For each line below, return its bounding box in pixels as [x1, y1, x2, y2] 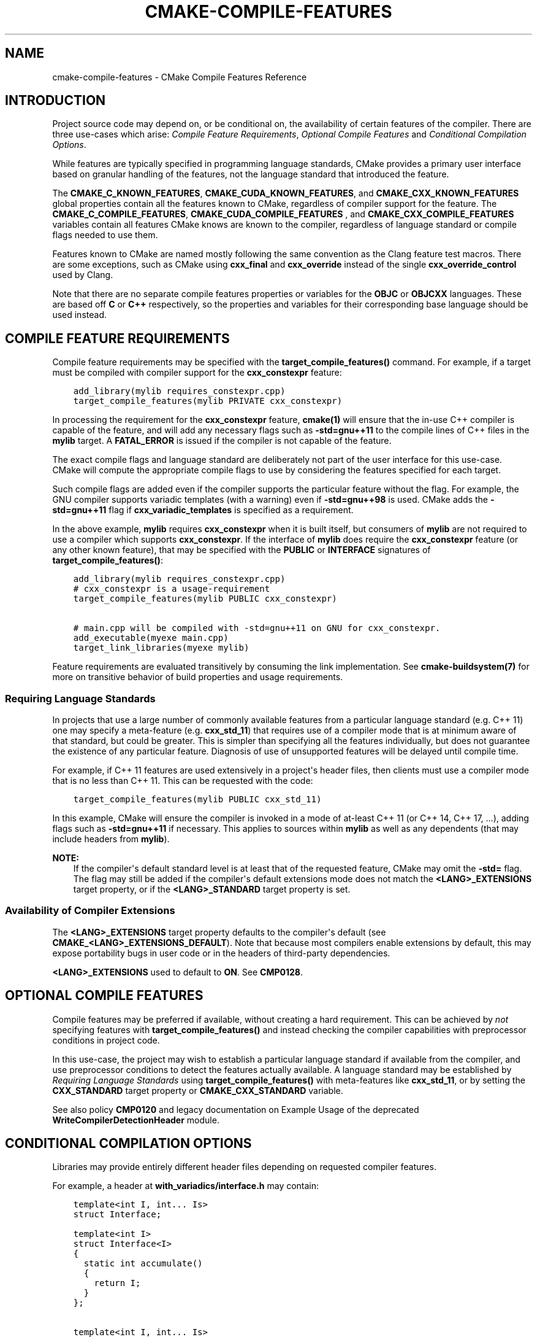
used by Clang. [52, 269, 113, 281]
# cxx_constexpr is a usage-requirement [73, 584, 270, 594]
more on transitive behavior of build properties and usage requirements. [52, 672, 343, 683]
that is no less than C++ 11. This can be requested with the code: [52, 775, 313, 786]
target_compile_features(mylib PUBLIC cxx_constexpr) [73, 594, 337, 604]
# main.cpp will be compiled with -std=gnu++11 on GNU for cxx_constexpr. [73, 623, 441, 634]
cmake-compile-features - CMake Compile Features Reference [52, 71, 307, 82]
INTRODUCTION [5, 93, 106, 109]
